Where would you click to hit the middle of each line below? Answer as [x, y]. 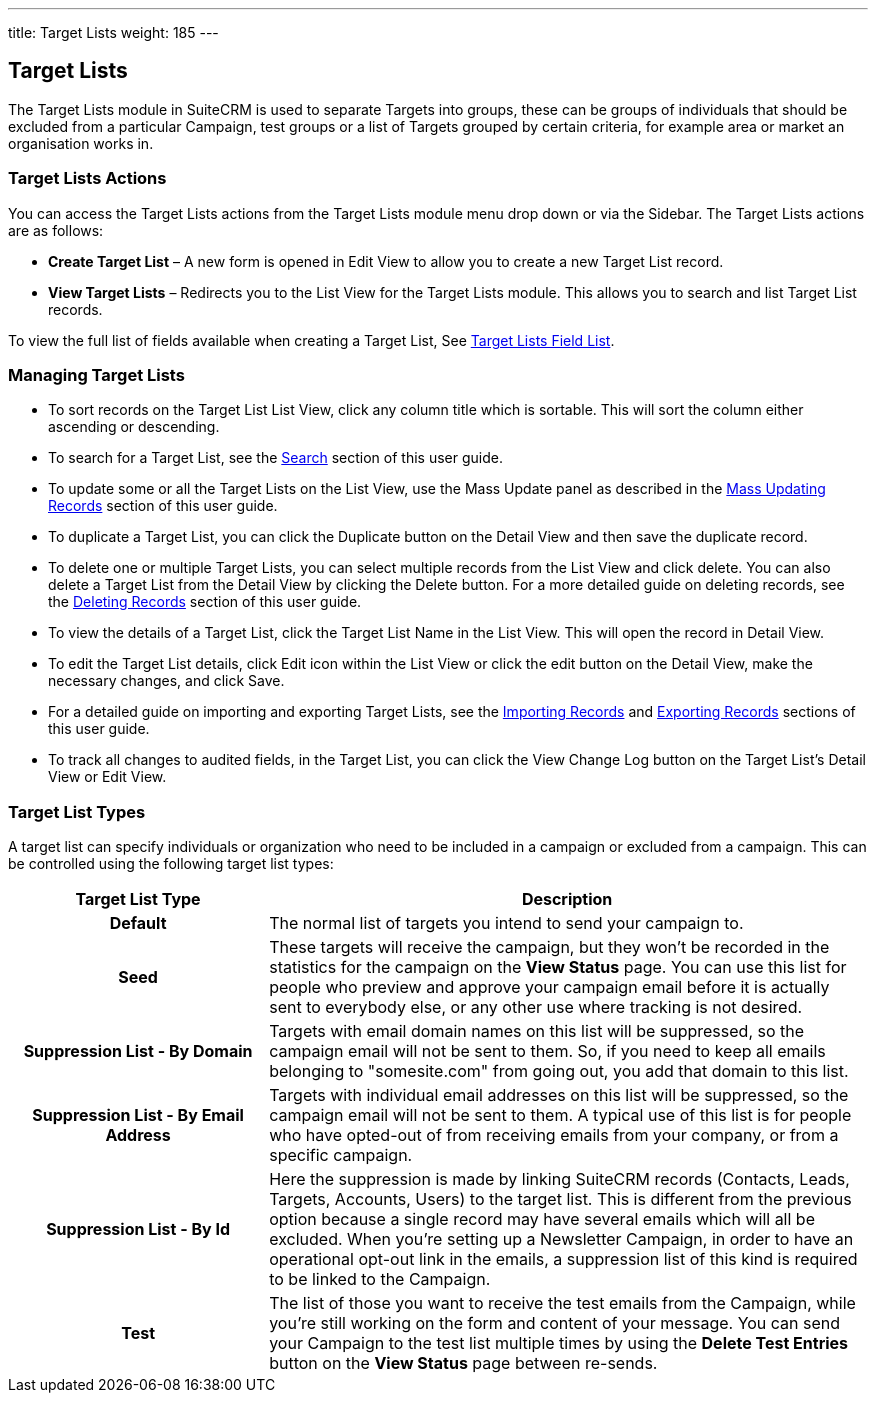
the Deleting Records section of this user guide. [205, 602]
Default [138, 923]
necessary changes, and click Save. [166, 681]
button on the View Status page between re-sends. [463, 1363]
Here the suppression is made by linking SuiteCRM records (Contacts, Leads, [559, 1179]
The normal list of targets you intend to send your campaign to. [506, 923]
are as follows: [56, 230]
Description [567, 899]
